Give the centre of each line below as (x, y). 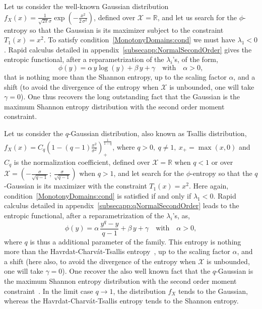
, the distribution (139, 291)
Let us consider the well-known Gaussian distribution (86, 6)
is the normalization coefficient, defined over (82, 162)
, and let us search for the (197, 17)
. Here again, (209, 186)
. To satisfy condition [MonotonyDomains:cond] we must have (139, 40)
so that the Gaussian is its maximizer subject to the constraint (126, 29)
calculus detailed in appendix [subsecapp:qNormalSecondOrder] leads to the (122, 205)
